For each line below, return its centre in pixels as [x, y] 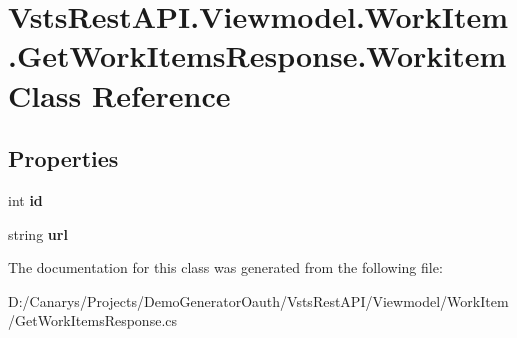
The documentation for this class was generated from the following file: [225, 267]
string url [38, 233]
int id [25, 199]
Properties [63, 158]
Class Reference [119, 94]
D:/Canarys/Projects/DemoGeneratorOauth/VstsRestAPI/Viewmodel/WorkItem [258, 300]
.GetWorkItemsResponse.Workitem [257, 55]
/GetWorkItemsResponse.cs [93, 320]
